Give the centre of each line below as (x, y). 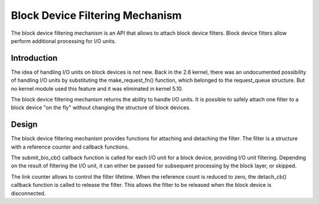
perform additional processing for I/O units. (64, 41)
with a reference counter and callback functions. (70, 147)
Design (24, 125)
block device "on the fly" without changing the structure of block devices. (101, 108)
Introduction (34, 58)
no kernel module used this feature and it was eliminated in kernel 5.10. (97, 88)
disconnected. (28, 193)
